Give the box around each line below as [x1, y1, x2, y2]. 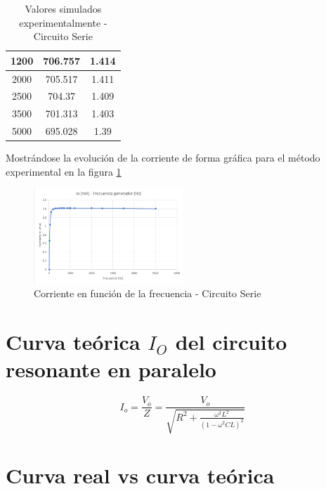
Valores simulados [25, 1, 102, 15]
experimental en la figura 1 [6, 164, 122, 178]
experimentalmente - [19, 15, 107, 30]
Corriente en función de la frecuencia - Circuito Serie [34, 286, 261, 301]
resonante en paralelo [6, 355, 216, 384]
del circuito [175, 327, 287, 356]
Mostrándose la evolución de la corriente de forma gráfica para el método [6, 150, 320, 165]
